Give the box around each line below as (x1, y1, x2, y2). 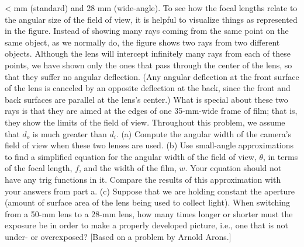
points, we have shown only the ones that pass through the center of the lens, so (5, 58, 292, 71)
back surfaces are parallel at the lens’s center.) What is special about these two (5, 93, 288, 105)
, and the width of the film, (79, 162, 177, 174)
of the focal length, (5, 162, 72, 174)
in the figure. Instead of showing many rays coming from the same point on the (5, 25, 289, 37)
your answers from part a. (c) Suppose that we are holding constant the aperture (5, 185, 295, 197)
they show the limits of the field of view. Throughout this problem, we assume (5, 116, 285, 128)
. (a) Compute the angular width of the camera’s (116, 127, 292, 140)
